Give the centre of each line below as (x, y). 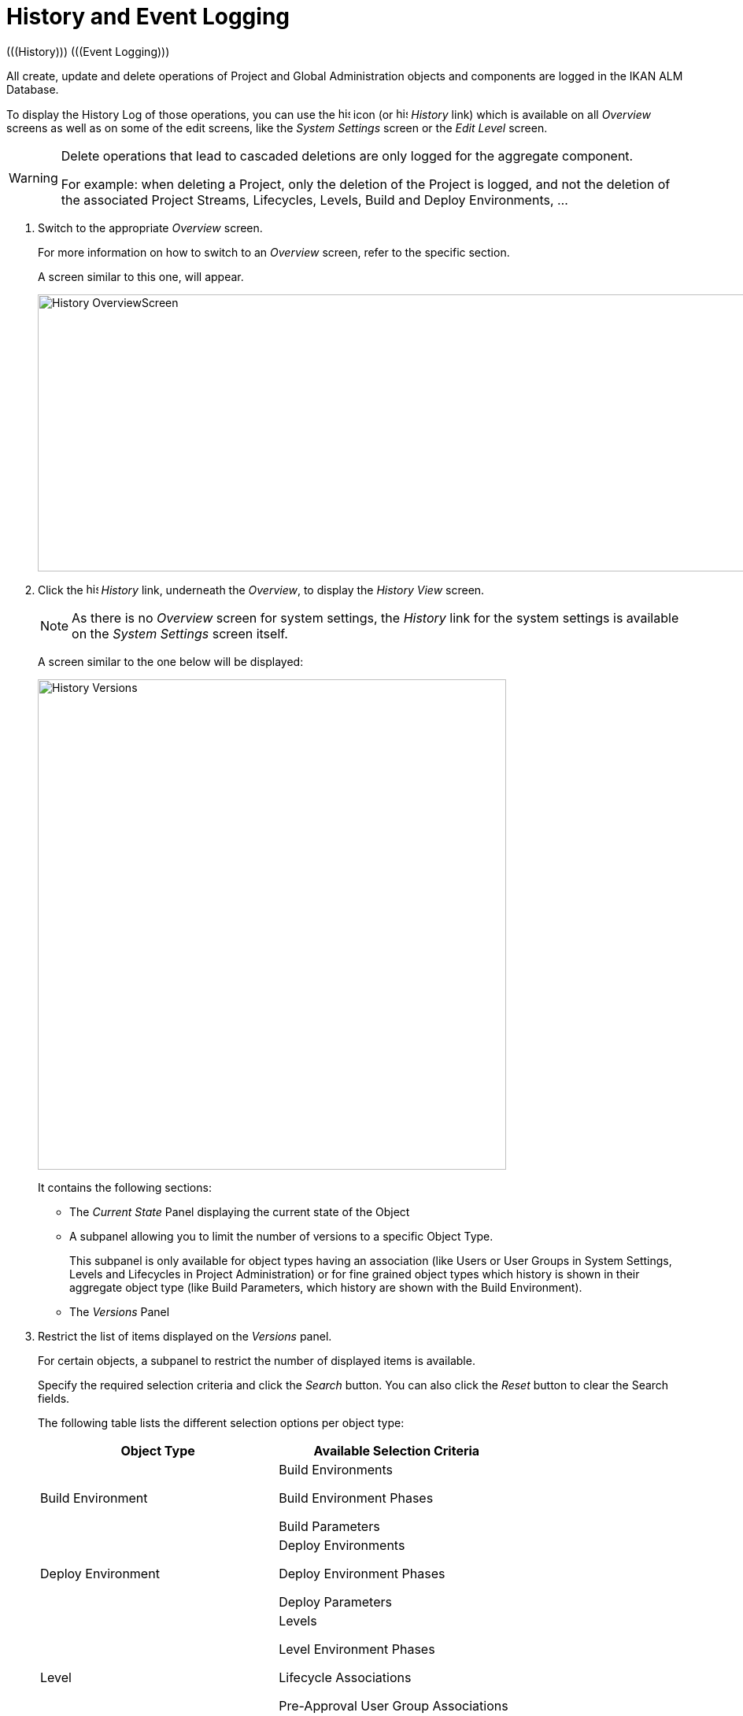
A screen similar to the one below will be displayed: (171, 661)
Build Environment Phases (356, 1498)
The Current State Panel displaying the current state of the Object (240, 1211)
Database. (33, 89)
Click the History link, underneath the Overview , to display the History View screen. (261, 590)
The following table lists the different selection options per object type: (221, 1422)
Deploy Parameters (335, 1601)
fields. (54, 1398)
